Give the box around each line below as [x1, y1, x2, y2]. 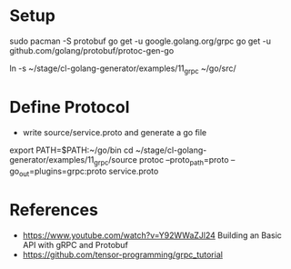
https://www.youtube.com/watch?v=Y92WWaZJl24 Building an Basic [22, 230, 282, 241]
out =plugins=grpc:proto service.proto [18, 165, 159, 179]
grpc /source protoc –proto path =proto [94, 154, 229, 167]
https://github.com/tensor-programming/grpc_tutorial [22, 249, 223, 260]
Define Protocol [9, 96, 130, 117]
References [9, 200, 98, 221]
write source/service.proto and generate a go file [22, 126, 207, 137]
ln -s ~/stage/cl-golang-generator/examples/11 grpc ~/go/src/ [9, 63, 236, 75]
